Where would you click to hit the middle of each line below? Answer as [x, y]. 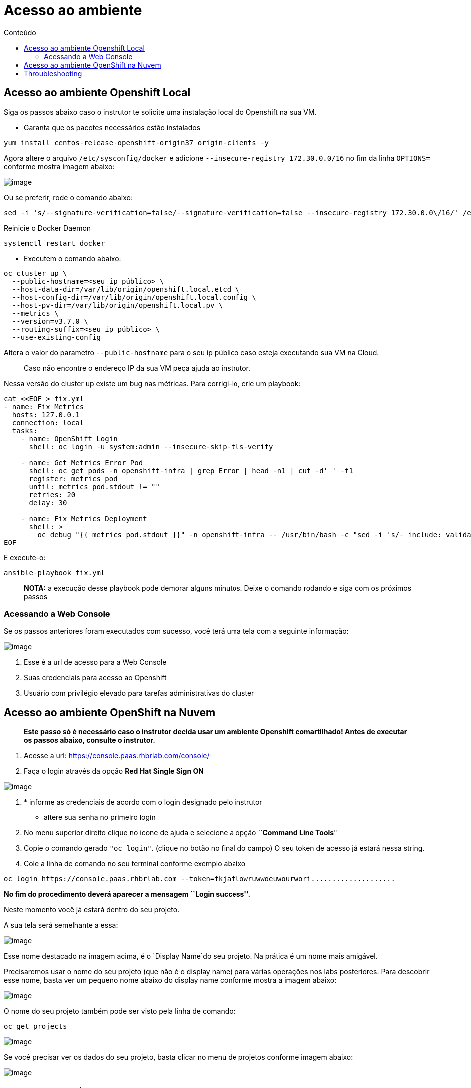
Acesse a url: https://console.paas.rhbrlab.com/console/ [117, 756]
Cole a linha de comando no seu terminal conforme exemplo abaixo [135, 864]
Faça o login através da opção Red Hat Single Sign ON [114, 771]
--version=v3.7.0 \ [50, 321]
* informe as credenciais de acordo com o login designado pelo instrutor [143, 802]
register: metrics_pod [73, 478]
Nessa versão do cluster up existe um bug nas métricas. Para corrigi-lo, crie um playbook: [152, 383]
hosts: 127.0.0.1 [46, 414]
